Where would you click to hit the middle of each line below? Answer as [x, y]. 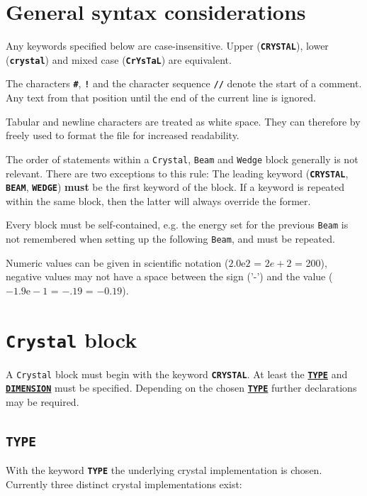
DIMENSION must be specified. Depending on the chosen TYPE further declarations [181, 388]
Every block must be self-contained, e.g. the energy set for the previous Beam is [177, 225]
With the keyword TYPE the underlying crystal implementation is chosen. [164, 470]
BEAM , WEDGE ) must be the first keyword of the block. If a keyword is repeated [175, 187]
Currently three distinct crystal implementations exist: [124, 484]
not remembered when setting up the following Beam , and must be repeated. [170, 239]
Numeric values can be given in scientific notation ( [117, 262]
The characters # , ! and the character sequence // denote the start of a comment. [184, 83]
